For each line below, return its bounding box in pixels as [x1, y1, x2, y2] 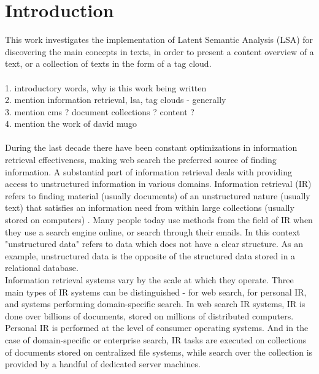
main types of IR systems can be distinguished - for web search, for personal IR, [5, 285, 307, 298]
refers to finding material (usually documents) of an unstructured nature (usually [5, 189, 310, 202]
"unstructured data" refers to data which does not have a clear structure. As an [5, 237, 303, 250]
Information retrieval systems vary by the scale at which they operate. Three [5, 273, 294, 286]
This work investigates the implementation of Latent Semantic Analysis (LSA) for [5, 33, 313, 46]
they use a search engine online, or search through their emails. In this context [5, 225, 301, 238]
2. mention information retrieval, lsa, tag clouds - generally [5, 93, 226, 106]
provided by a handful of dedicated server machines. [5, 357, 201, 370]
